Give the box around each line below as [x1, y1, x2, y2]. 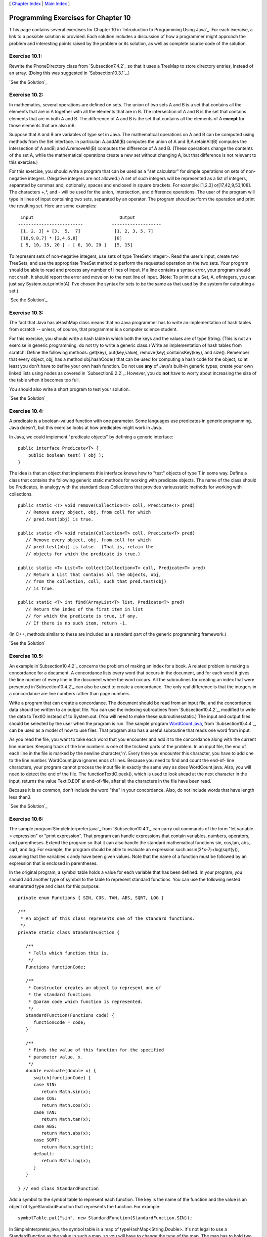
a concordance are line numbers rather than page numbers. [9, 691, 131, 697]
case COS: [33, 1095, 57, 1101]
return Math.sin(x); [41, 1089, 91, 1094]
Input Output [20, 214, 135, 220]
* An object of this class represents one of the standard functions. [20, 915, 195, 921]
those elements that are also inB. [9, 122, 76, 128]
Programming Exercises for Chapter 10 [9, 13, 131, 22]
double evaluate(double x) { [25, 1068, 96, 1074]
